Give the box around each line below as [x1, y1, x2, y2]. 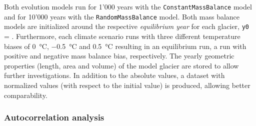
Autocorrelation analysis [4, 111, 104, 123]
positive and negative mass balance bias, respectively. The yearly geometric [4, 50, 234, 61]
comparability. [4, 89, 47, 100]
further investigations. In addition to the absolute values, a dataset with [4, 70, 225, 80]
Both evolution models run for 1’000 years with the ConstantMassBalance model [4, 1, 252, 11]
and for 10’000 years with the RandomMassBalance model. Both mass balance [4, 11, 240, 21]
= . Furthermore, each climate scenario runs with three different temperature [4, 30, 240, 41]
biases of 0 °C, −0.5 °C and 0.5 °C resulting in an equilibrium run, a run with [4, 40, 246, 51]
